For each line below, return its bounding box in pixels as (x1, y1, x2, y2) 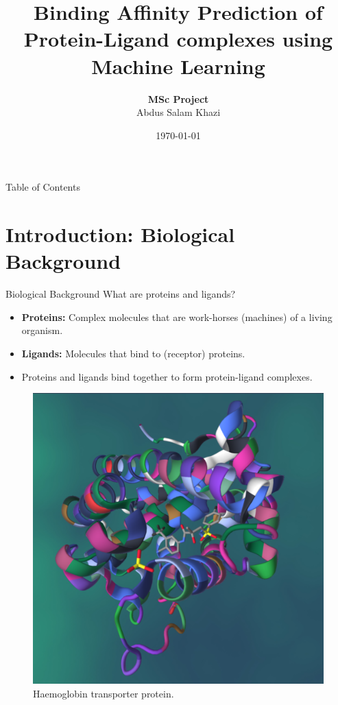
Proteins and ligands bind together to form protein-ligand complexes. (21, 369, 313, 383)
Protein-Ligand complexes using (23, 25, 333, 53)
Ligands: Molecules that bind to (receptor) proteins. (21, 346, 245, 360)
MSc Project (147, 91, 209, 106)
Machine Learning (91, 51, 265, 80)
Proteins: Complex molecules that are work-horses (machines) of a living (21, 309, 333, 324)
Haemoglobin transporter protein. (33, 686, 174, 700)
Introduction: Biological (5, 220, 235, 248)
